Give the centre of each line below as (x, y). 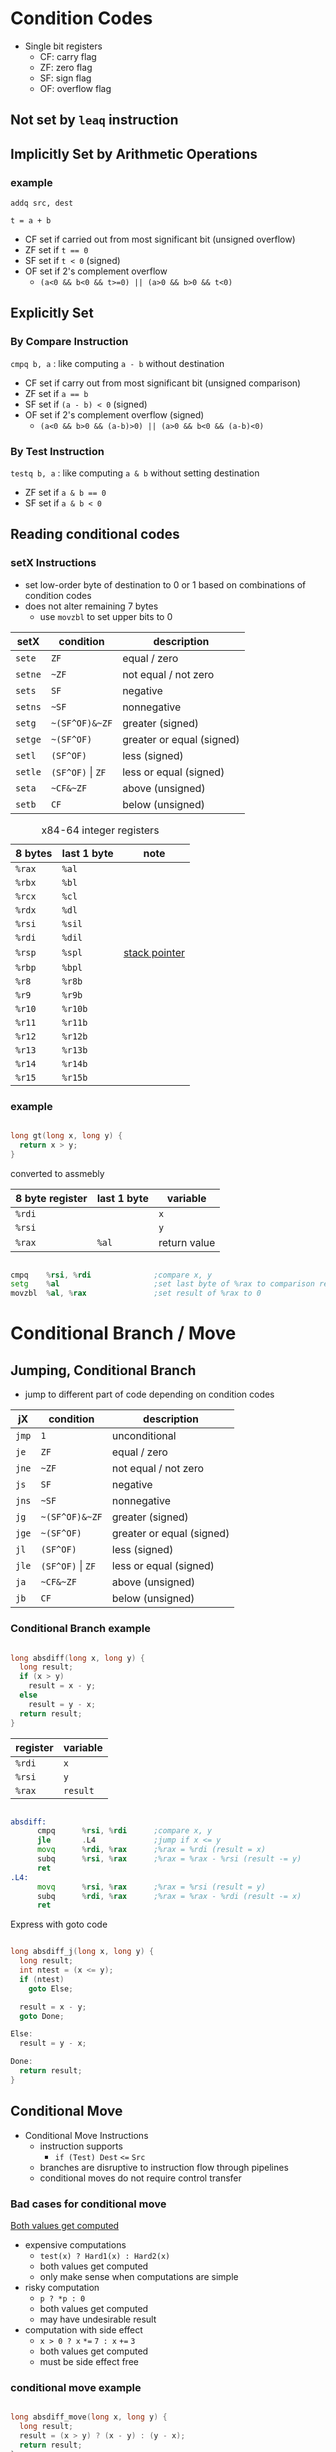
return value (187, 1242)
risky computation (62, 2287)
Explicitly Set (52, 313)
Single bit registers (63, 46)
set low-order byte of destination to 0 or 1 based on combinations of (165, 584)
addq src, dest (42, 203)
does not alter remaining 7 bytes (91, 606)
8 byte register (51, 1198)
